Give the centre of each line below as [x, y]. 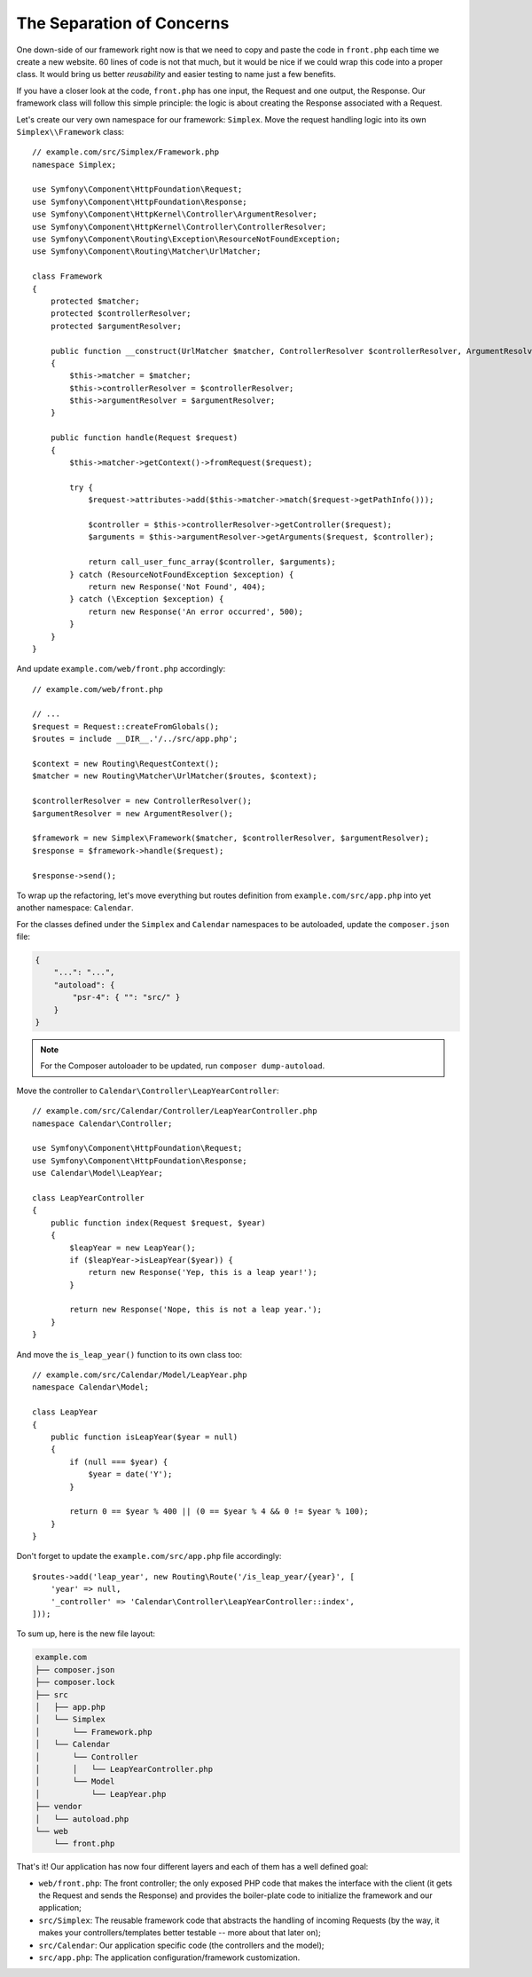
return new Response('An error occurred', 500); [196, 611]
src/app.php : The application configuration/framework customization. [169, 1957]
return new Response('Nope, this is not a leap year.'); [196, 1310]
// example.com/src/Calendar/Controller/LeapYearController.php [175, 1111]
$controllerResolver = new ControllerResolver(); [142, 801]
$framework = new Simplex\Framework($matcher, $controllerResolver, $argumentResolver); [231, 838]
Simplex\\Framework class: [70, 131]
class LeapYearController [89, 1197]
